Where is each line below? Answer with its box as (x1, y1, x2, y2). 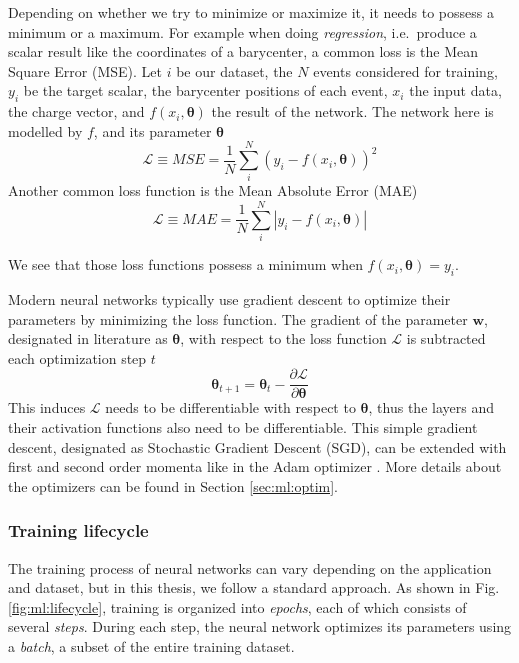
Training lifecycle (8, 518, 149, 543)
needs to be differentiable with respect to (105, 397, 356, 418)
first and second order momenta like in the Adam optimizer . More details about (8, 456, 502, 477)
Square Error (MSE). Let (8, 60, 162, 81)
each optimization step (8, 347, 147, 368)
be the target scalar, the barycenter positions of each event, (23, 80, 388, 101)
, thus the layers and (368, 397, 494, 418)
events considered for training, (313, 60, 498, 81)
